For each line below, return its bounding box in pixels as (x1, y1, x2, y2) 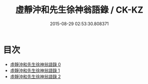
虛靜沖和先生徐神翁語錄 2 (10, 73, 61, 79)
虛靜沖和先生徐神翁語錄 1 (10, 67, 60, 73)
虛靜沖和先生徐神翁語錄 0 (10, 61, 61, 67)
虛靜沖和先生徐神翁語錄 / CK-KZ (15, 4, 144, 16)
